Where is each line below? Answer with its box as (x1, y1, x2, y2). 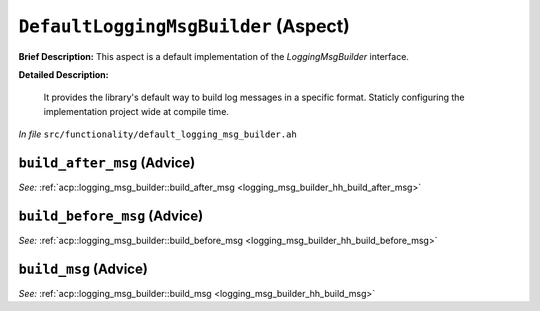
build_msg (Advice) (18, 260, 149, 277)
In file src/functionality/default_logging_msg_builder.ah (18, 128, 297, 140)
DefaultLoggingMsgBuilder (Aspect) (18, 15, 350, 37)
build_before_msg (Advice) (18, 207, 204, 224)
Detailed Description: (18, 68, 109, 80)
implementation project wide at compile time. (43, 105, 230, 117)
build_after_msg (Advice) (18, 154, 196, 171)
